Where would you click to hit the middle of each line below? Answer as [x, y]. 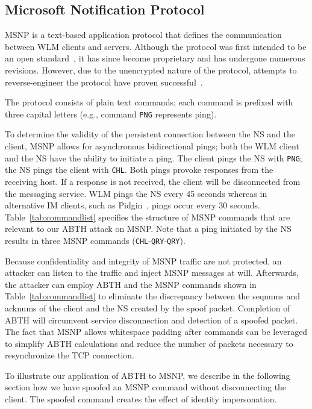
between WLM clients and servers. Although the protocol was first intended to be [156, 46]
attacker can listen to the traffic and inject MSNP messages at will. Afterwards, [152, 273]
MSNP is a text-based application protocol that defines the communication [143, 35]
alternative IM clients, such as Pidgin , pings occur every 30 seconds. [133, 205]
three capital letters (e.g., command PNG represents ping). [111, 114]
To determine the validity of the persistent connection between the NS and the [150, 134]
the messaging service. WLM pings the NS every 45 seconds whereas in [136, 193]
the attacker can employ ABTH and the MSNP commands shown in [131, 284]
